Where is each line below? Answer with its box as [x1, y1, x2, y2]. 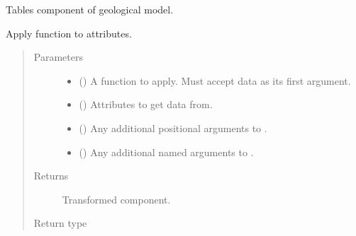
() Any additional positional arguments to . [79, 120, 267, 135]
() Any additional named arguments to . [79, 144, 254, 159]
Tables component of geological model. [6, 2, 174, 16]
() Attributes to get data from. [79, 97, 213, 112]
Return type [33, 216, 87, 230]
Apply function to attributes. [6, 25, 132, 40]
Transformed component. [62, 191, 171, 206]
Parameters [33, 49, 83, 64]
